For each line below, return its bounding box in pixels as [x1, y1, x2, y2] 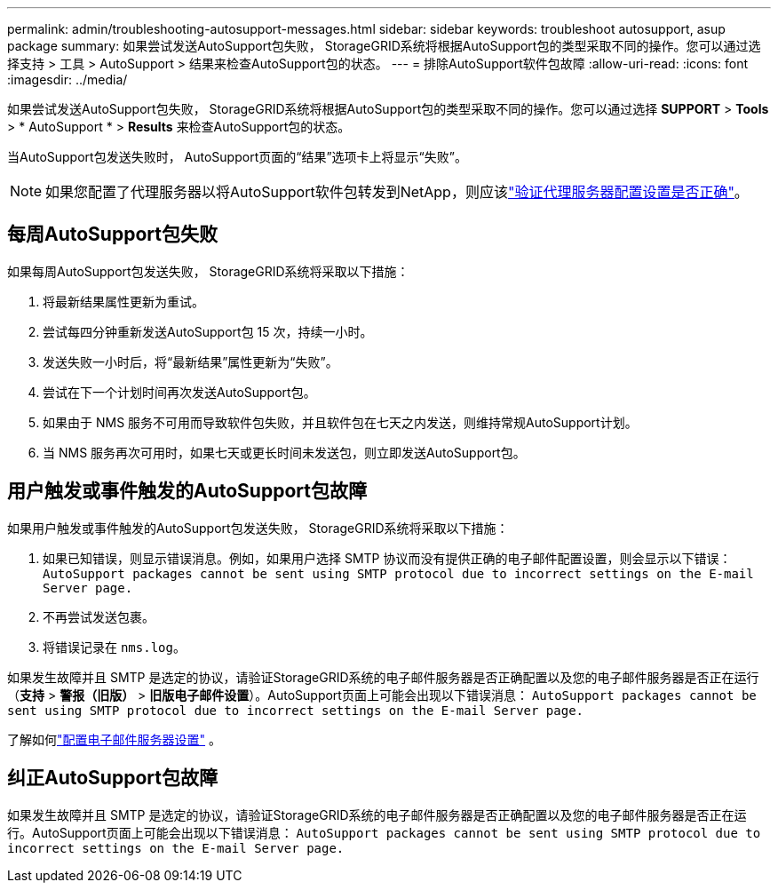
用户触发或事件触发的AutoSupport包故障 [7, 480, 367, 503]
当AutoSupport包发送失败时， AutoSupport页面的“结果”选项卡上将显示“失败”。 [7, 149, 467, 164]
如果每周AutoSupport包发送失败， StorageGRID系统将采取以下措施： [7, 263, 409, 279]
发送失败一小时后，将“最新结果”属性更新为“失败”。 [43, 354, 338, 370]
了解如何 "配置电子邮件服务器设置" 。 [7, 731, 221, 747]
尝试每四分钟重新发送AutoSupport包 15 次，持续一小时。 [43, 323, 373, 339]
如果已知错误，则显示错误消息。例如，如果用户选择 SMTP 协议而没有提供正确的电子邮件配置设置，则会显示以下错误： [43, 550, 732, 566]
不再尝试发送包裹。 [43, 608, 155, 624]
